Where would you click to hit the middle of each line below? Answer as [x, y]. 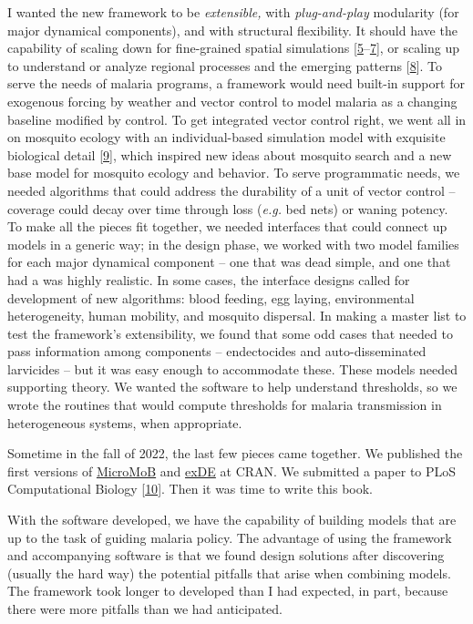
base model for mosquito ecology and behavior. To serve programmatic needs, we [234, 173]
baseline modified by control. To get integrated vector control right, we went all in [237, 119]
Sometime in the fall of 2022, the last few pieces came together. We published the [235, 453]
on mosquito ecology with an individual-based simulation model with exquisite [226, 137]
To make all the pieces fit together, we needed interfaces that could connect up [227, 226]
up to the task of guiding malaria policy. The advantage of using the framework [230, 537]
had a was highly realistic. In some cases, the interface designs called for [209, 279]
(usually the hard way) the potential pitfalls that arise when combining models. [229, 573]
